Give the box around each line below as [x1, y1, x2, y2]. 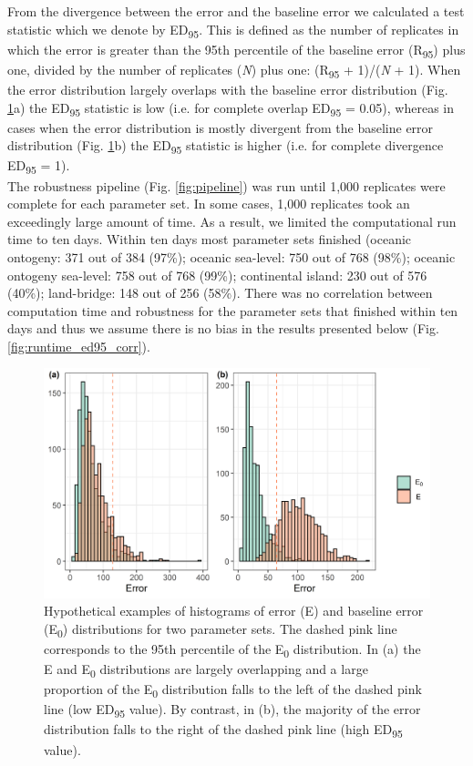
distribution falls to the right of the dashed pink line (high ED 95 [44, 720, 403, 741]
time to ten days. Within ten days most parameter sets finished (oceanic [7, 230, 412, 249]
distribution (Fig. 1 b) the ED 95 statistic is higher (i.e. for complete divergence [7, 136, 444, 158]
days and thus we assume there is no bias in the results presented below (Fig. [7, 319, 439, 338]
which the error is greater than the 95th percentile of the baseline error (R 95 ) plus [7, 39, 466, 61]
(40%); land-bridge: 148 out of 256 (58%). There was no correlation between [7, 283, 433, 302]
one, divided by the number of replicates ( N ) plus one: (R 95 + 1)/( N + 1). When [7, 59, 461, 81]
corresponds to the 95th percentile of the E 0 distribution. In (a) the [44, 638, 421, 660]
